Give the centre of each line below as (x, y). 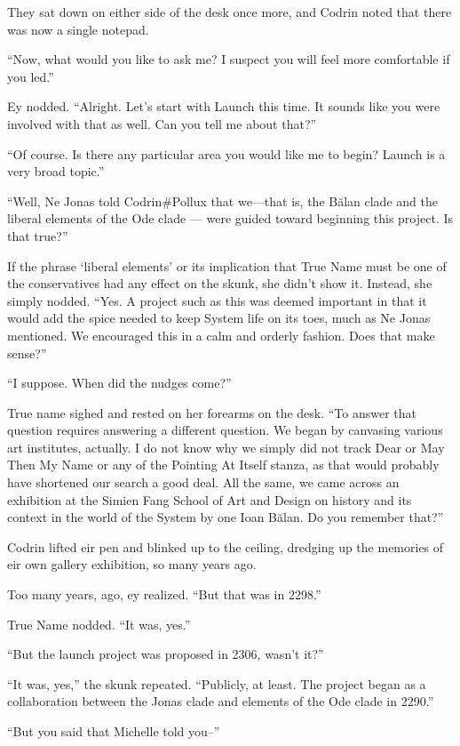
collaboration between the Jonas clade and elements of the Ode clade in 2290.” (221, 701)
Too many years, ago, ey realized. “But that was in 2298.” (164, 594)
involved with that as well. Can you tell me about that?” (162, 123)
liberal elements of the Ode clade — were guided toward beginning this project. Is (230, 218)
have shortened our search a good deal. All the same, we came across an (203, 482)
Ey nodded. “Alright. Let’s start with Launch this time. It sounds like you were (224, 106)
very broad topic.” (56, 171)
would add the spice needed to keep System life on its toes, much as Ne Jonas (219, 318)
